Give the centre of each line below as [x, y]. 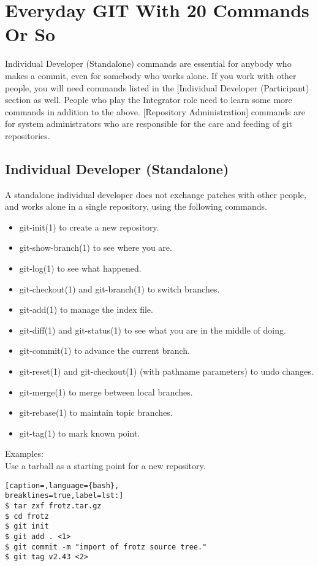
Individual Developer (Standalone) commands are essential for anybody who [148, 63]
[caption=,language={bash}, [62, 485]
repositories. [28, 135]
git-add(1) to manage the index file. [86, 309]
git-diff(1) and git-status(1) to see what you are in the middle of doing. [153, 330]
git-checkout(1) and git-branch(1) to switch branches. [119, 289]
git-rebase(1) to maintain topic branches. [96, 412]
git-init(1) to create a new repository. [89, 227]
